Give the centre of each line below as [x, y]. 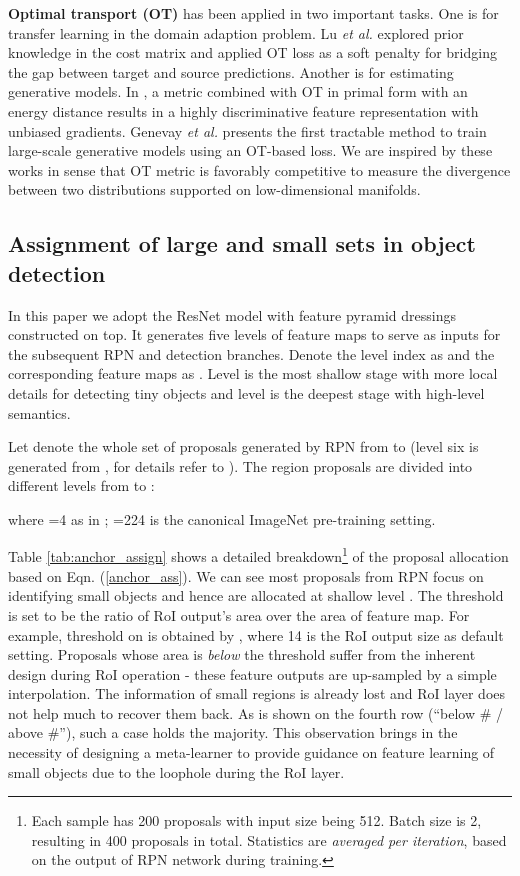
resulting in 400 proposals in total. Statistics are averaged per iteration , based [269, 839]
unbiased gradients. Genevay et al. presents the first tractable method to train [247, 130]
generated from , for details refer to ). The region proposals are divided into [240, 465]
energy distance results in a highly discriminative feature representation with [243, 110]
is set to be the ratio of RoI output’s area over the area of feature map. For [239, 614]
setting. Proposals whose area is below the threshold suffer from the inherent [242, 654]
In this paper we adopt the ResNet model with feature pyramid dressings [232, 314]
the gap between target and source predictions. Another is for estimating [231, 71]
